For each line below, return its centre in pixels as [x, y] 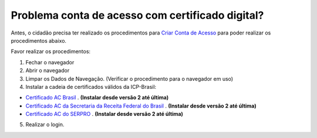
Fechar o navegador [50, 62]
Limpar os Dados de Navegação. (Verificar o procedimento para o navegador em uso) [129, 78]
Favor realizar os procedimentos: [51, 51]
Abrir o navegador [48, 71]
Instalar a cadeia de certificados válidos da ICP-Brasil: [91, 87]
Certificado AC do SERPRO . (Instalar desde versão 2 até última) [104, 114]
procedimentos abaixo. [39, 40]
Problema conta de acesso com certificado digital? [137, 15]
